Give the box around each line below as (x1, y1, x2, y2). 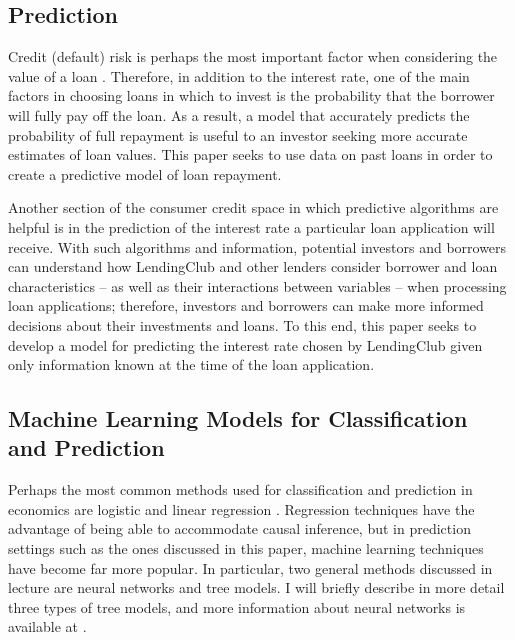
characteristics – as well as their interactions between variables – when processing (8, 275, 507, 296)
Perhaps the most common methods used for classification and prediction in (8, 479, 473, 500)
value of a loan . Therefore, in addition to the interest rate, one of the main (8, 65, 470, 86)
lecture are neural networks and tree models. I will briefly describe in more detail (8, 577, 505, 598)
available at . (8, 616, 87, 637)
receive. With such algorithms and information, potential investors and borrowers (8, 236, 507, 257)
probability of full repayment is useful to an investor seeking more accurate (8, 124, 468, 145)
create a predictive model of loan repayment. (8, 163, 282, 184)
